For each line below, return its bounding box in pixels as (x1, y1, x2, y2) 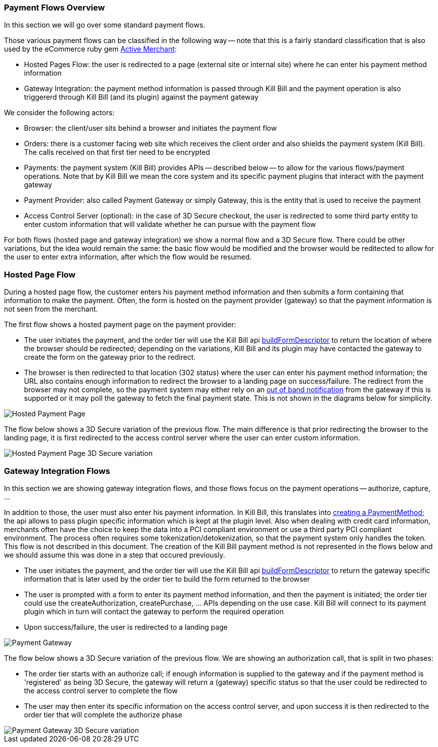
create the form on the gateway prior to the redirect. (24, 353, 196, 362)
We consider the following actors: (4, 108, 115, 117)
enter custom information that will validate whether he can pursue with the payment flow (24, 220, 316, 229)
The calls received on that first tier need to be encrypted (24, 148, 210, 157)
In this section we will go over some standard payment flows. (4, 21, 205, 30)
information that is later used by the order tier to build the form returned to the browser (24, 574, 310, 583)
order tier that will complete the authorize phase (24, 710, 182, 719)
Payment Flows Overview (4, 3, 105, 13)
